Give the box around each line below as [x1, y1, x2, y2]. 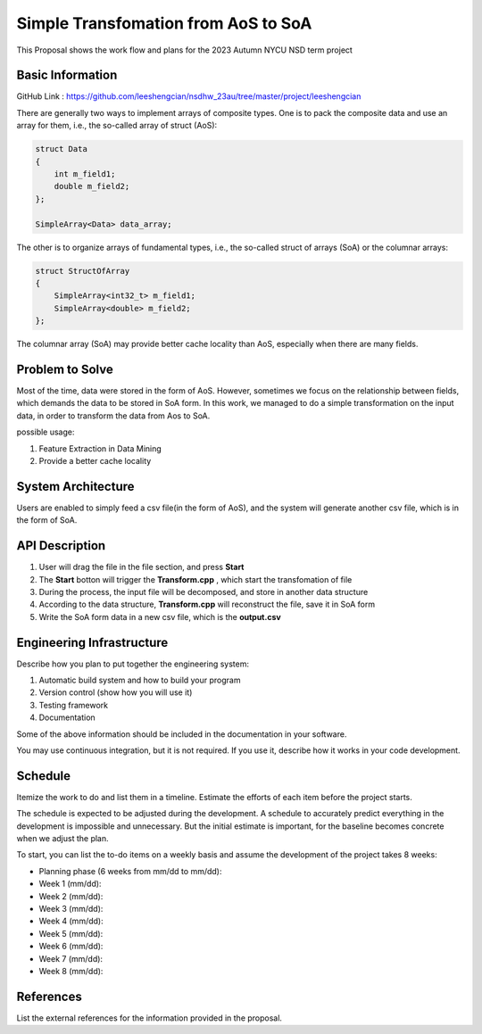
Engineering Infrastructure [16, 634, 169, 650]
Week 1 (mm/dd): [38, 879, 102, 889]
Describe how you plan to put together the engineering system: [16, 658, 250, 669]
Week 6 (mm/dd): [38, 941, 104, 952]
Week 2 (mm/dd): [38, 890, 104, 901]
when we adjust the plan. [16, 833, 109, 844]
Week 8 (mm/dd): [38, 965, 104, 976]
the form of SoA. [16, 515, 78, 525]
